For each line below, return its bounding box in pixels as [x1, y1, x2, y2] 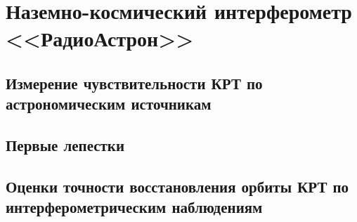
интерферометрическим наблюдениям [6, 196, 263, 218]
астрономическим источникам [6, 93, 212, 115]
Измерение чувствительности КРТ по [6, 72, 263, 93]
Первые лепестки [6, 134, 125, 156]
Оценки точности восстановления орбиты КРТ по [6, 175, 349, 197]
